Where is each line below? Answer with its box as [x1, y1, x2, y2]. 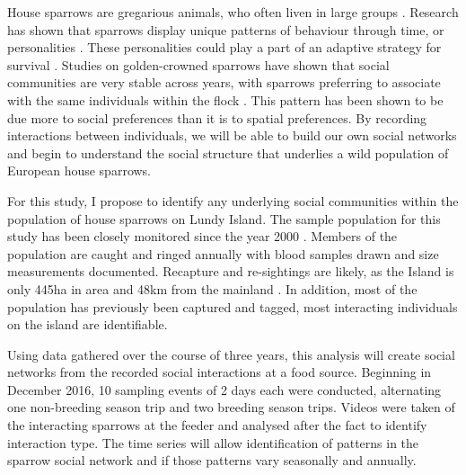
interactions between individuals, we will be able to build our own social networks [7, 126, 457, 145]
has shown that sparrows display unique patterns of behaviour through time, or [7, 20, 444, 39]
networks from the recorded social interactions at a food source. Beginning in [7, 363, 432, 381]
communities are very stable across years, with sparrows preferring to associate [7, 73, 441, 92]
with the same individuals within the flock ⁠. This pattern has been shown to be [7, 90, 444, 109]
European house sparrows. [7, 161, 152, 180]
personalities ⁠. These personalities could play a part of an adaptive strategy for [7, 38, 442, 57]
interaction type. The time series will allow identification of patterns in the [7, 433, 419, 452]
